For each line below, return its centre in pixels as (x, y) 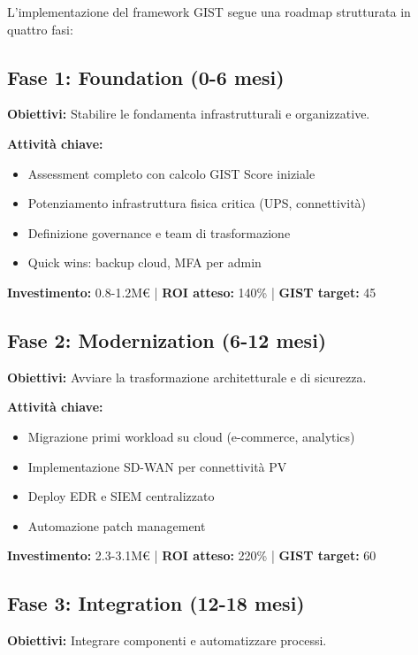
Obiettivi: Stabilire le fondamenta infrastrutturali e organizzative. (189, 114)
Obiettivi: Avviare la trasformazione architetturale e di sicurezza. (187, 377)
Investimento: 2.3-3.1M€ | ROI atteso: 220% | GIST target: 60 (192, 555)
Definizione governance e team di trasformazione (159, 232)
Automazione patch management (117, 525)
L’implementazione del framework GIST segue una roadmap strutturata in (209, 12)
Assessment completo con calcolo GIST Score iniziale (171, 173)
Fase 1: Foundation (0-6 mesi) (146, 77)
